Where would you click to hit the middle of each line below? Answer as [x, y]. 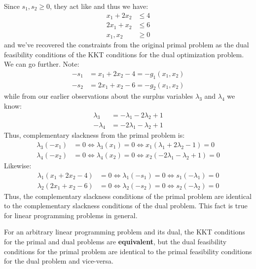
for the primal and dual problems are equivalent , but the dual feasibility [115, 242]
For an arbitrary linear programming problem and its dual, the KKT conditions [125, 232]
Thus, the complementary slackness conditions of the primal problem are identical [128, 196]
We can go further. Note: [42, 64]
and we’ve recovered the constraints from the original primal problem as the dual [127, 45]
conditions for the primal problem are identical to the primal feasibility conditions [128, 251]
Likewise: [18, 165]
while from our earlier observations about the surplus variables [99, 96]
